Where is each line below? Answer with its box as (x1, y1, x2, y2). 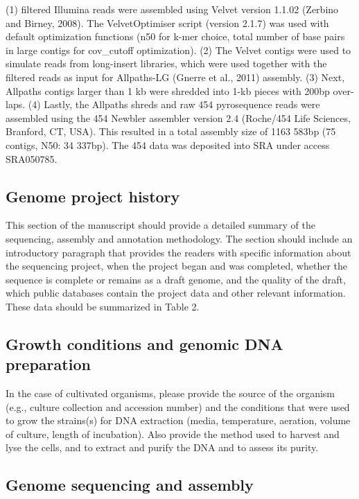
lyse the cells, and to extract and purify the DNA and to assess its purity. (6, 440, 319, 455)
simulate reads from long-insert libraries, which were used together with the (6, 56, 327, 71)
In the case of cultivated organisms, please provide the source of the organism (6, 386, 335, 401)
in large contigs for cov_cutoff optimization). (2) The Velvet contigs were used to (6, 42, 351, 57)
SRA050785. (6, 151, 58, 166)
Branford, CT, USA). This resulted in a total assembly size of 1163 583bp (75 (6, 124, 336, 139)
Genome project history (6, 185, 180, 207)
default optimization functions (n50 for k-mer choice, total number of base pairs (6, 29, 345, 44)
